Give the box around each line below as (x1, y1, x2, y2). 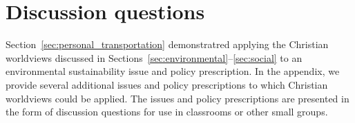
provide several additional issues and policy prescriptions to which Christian (6, 77, 328, 91)
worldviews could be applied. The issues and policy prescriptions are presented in (6, 91, 349, 105)
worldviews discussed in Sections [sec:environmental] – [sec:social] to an (6, 50, 303, 65)
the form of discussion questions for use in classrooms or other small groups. (6, 104, 328, 119)
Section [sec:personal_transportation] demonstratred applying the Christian (6, 37, 329, 52)
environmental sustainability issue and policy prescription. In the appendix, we (6, 64, 340, 78)
